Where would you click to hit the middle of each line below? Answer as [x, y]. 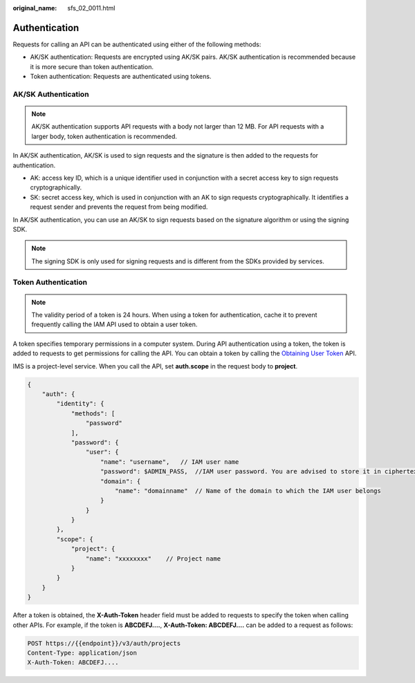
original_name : [35, 8]
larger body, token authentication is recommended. [104, 136]
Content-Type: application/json [82, 653]
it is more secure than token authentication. [92, 66]
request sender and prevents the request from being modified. [119, 207]
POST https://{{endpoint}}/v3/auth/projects [104, 643]
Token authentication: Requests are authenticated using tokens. [121, 77]
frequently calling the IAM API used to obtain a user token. [114, 324]
